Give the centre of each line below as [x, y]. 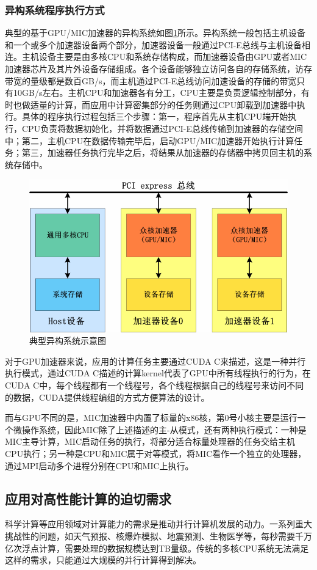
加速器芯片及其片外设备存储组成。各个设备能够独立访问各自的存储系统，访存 [158, 68]
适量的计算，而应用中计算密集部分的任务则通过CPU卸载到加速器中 [163, 104]
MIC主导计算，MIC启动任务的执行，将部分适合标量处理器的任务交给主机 [150, 441]
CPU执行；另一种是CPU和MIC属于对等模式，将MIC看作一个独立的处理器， [156, 454]
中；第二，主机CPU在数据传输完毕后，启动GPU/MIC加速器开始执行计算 [150, 140]
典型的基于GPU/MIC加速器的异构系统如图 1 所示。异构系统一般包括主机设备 [155, 33]
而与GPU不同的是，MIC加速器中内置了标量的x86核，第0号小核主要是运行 [151, 418]
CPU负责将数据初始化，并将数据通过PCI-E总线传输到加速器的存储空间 [162, 128]
